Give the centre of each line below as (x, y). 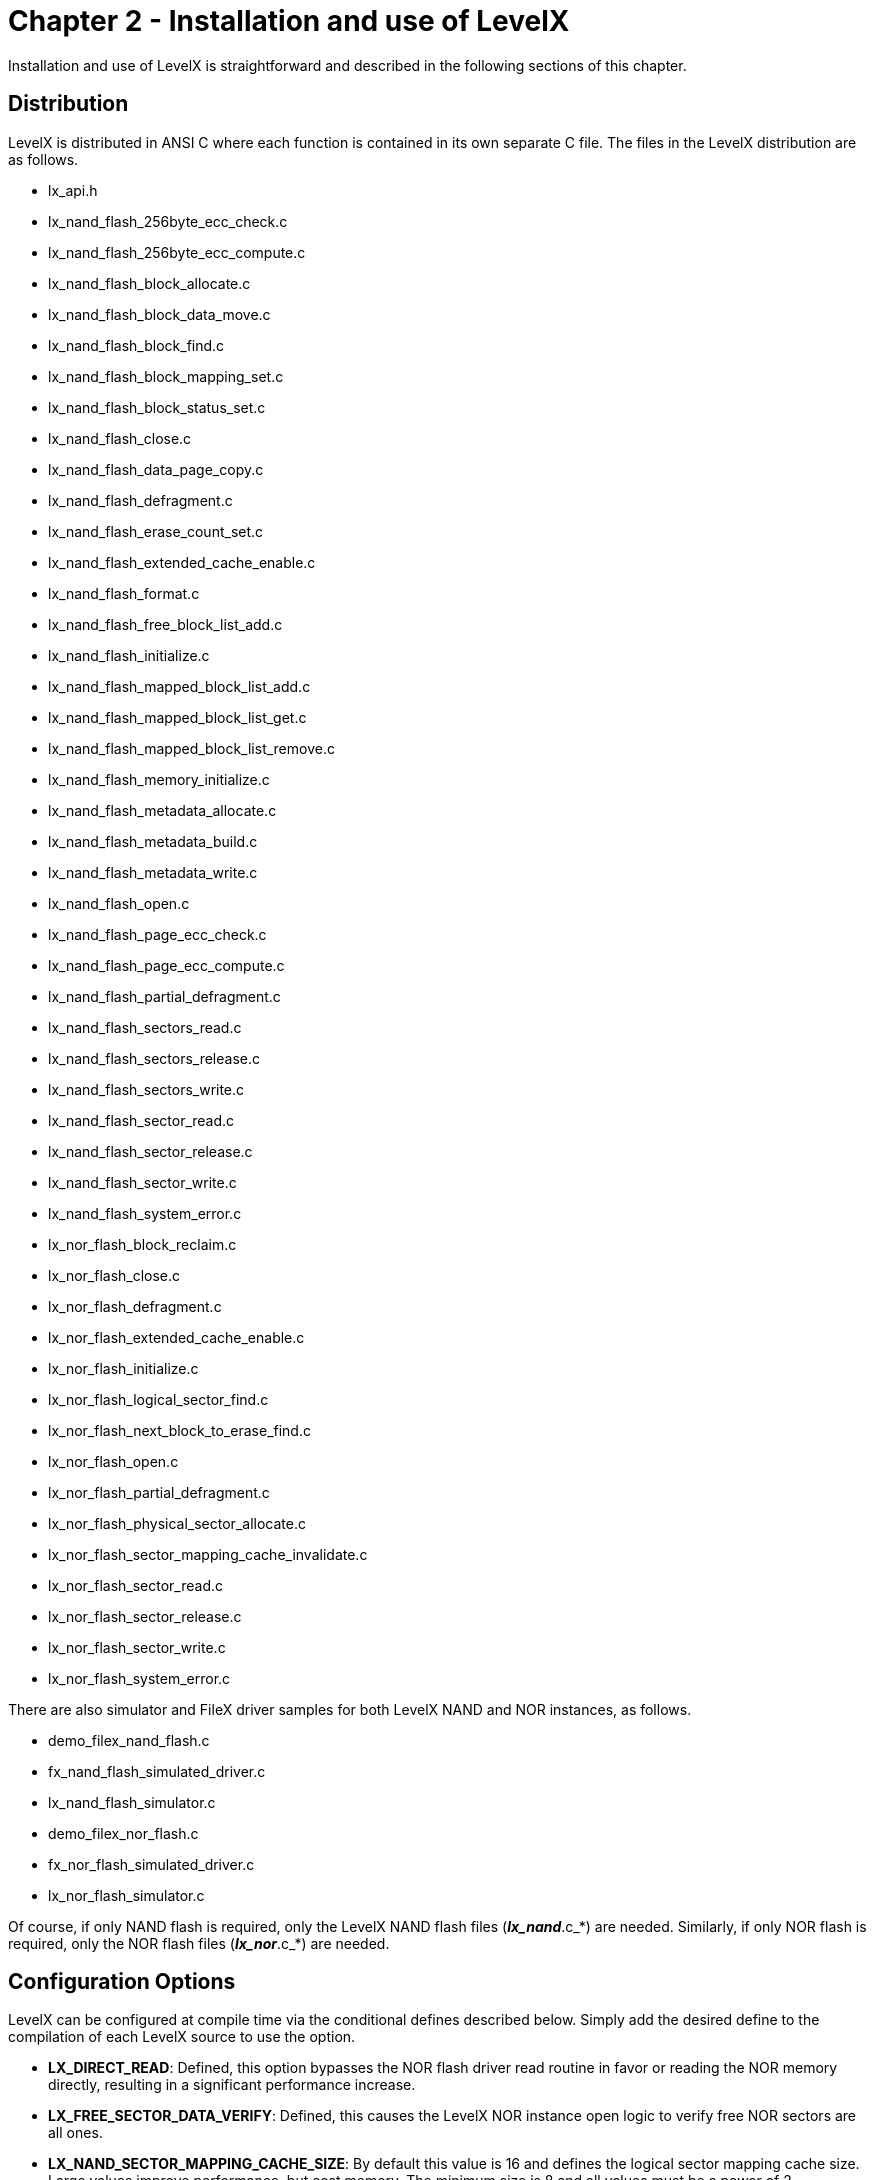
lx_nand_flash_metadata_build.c (153, 841)
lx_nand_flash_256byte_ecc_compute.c (177, 252)
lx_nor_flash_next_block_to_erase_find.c (179, 1430)
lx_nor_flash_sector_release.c (145, 1616)
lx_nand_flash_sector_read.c (141, 1120)
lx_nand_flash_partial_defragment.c (164, 996)
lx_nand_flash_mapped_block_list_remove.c (191, 748)
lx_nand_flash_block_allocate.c (149, 283)
